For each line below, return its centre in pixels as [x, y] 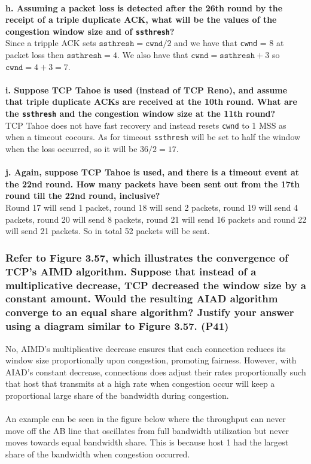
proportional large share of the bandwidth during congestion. [117, 395]
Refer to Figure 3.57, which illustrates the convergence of [147, 257]
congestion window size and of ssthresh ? [90, 31]
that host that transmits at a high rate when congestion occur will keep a [140, 383]
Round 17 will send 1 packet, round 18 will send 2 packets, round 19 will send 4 [152, 207]
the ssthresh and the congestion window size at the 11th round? [141, 113]
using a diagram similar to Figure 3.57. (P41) [117, 326]
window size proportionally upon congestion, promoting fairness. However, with [151, 360]
